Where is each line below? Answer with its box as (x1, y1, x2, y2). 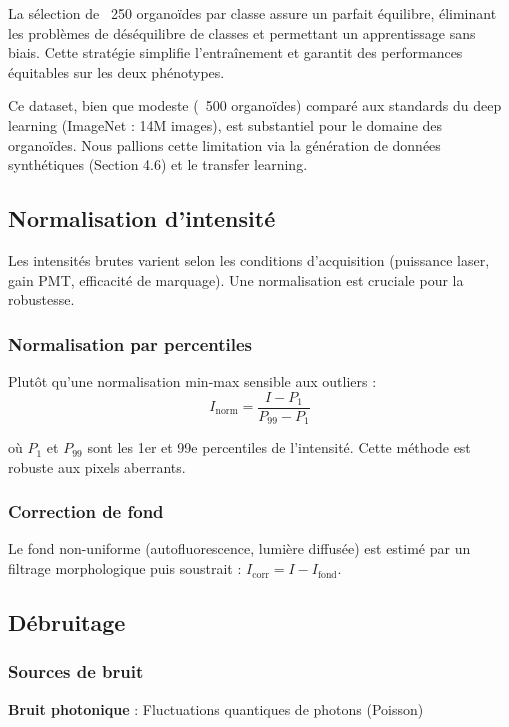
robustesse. (8, 289, 75, 310)
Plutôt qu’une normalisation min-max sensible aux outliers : (8, 370, 377, 391)
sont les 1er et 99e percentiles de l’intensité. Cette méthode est (87, 437, 471, 458)
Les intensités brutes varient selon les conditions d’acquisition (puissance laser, (8, 249, 490, 270)
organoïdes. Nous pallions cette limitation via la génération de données (8, 134, 441, 155)
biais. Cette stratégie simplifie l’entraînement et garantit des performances (8, 42, 463, 63)
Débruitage (8, 607, 126, 638)
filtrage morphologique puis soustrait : (8, 558, 242, 579)
